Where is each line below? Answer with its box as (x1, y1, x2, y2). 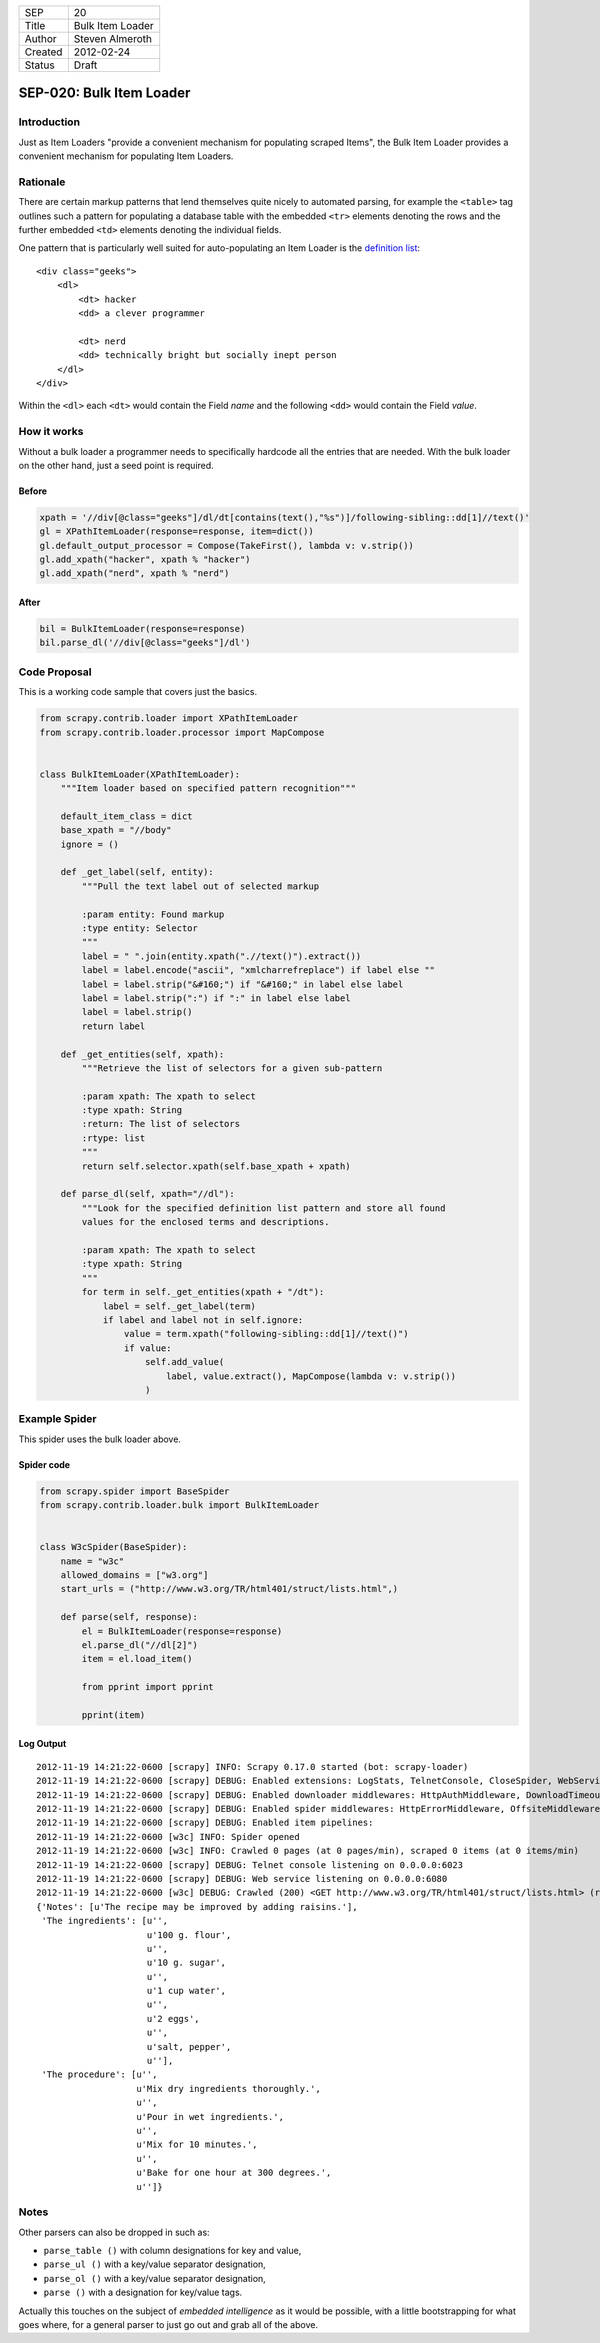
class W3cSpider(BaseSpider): (39, 1541, 188, 1553)
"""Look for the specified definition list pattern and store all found (81, 1202, 446, 1214)
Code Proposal (18, 665, 92, 679)
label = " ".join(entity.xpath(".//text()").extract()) (81, 950, 362, 962)
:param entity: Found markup (81, 908, 225, 920)
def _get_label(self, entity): (60, 866, 214, 878)
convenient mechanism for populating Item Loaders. (18, 150, 234, 162)
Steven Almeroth (73, 32, 152, 45)
